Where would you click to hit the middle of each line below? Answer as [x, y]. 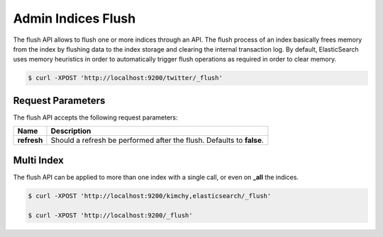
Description [71, 131]
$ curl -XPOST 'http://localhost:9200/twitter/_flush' [125, 78]
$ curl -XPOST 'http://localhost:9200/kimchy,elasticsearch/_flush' [150, 196]
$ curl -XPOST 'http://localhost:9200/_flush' [110, 215]
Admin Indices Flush [74, 18]
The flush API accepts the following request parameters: [95, 117]
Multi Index [38, 160]
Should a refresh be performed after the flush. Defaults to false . [157, 140]
